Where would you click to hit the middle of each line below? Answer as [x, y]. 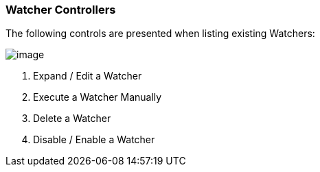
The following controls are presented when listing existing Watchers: [160, 34]
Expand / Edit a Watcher [88, 76]
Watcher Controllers [61, 10]
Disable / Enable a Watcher [94, 140]
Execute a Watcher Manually [98, 97]
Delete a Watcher [72, 119]
